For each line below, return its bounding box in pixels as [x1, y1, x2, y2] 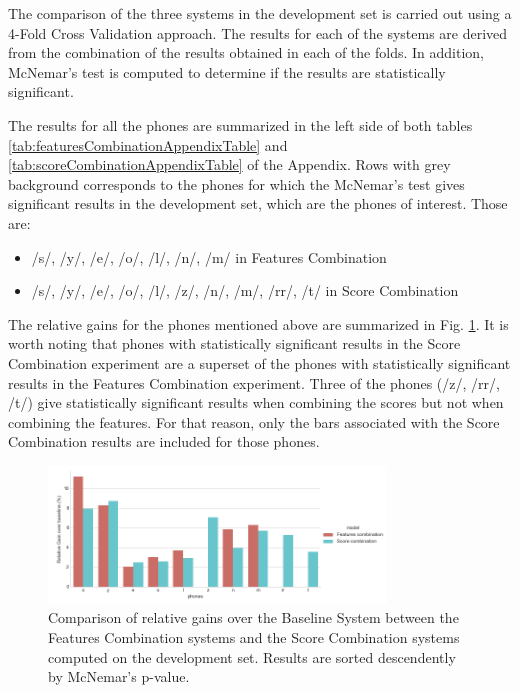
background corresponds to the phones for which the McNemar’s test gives [8, 173, 465, 194]
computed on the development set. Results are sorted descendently [48, 646, 456, 667]
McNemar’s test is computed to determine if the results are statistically [8, 61, 446, 82]
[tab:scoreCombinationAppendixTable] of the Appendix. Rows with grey [8, 154, 451, 175]
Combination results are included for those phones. [8, 431, 320, 452]
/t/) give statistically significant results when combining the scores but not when [8, 392, 504, 413]
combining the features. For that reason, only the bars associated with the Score [8, 411, 500, 432]
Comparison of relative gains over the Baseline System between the [48, 607, 459, 628]
